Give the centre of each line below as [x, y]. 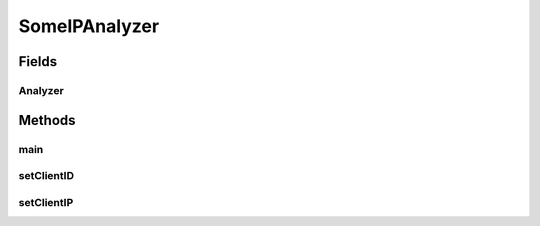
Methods [47, 120]
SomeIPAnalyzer [89, 26]
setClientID [46, 176]
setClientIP [46, 202]
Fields [38, 61]
